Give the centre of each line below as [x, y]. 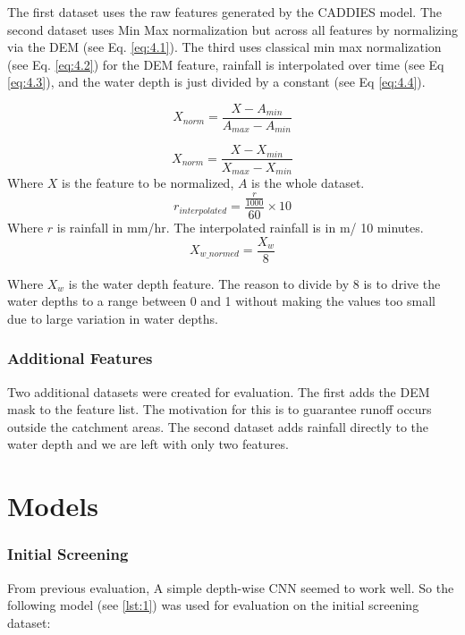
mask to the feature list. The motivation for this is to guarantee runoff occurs [220, 409]
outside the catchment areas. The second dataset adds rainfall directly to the [218, 426]
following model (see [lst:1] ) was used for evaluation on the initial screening [213, 605]
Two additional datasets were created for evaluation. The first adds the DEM [219, 391]
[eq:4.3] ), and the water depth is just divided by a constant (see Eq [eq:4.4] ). [216, 82]
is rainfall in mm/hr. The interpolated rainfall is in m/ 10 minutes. [240, 227]
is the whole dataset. [308, 182]
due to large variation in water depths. [113, 318]
